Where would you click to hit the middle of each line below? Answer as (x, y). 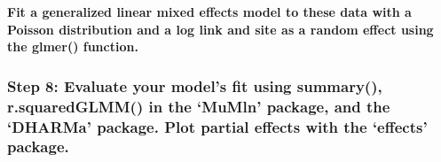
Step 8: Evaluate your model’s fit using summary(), (195, 85)
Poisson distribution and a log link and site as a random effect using (220, 29)
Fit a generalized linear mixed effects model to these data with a (209, 12)
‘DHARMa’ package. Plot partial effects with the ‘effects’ (217, 126)
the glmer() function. (73, 46)
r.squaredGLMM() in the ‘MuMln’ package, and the (199, 106)
